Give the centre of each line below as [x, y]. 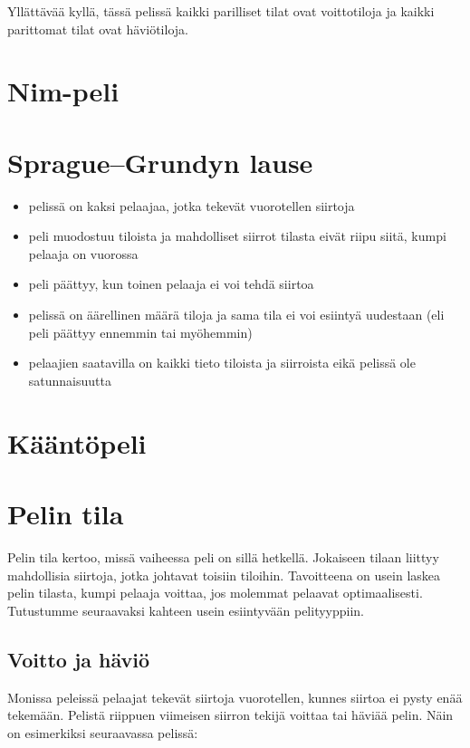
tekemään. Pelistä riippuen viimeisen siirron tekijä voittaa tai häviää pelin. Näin [230, 715]
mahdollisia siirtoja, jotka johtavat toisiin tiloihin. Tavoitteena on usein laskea [224, 575]
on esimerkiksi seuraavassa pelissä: [103, 732]
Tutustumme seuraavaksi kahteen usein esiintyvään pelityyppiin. [186, 610]
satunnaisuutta [70, 380]
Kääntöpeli [77, 442]
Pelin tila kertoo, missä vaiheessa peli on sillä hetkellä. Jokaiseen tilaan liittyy [223, 556]
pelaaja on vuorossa [83, 253]
